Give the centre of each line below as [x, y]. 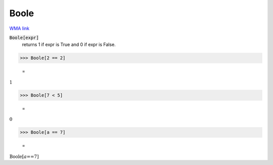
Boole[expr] [24, 37]
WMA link [19, 28]
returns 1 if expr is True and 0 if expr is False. [69, 45]
